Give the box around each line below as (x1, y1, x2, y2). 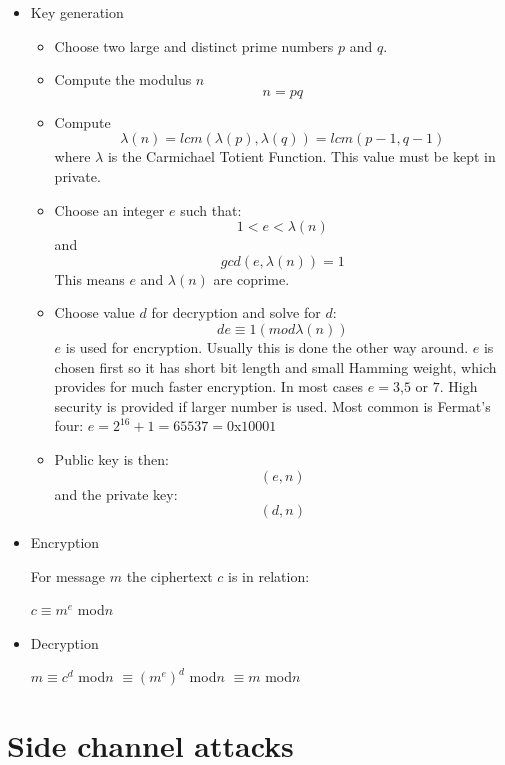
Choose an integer (54, 199, 165, 220)
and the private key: (54, 483, 178, 504)
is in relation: (228, 565, 310, 586)
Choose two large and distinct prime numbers (54, 35, 334, 56)
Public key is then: (54, 448, 169, 469)
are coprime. (213, 268, 290, 289)
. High (439, 376, 478, 397)
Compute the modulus (54, 69, 192, 90)
